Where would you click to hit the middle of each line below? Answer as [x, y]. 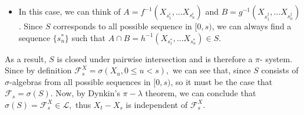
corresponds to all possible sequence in [123, 26]
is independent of [157, 104]
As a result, [26, 58]
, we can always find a [252, 26]
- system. [276, 58]
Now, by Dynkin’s [88, 93]
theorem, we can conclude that [201, 93]
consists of [280, 70]
